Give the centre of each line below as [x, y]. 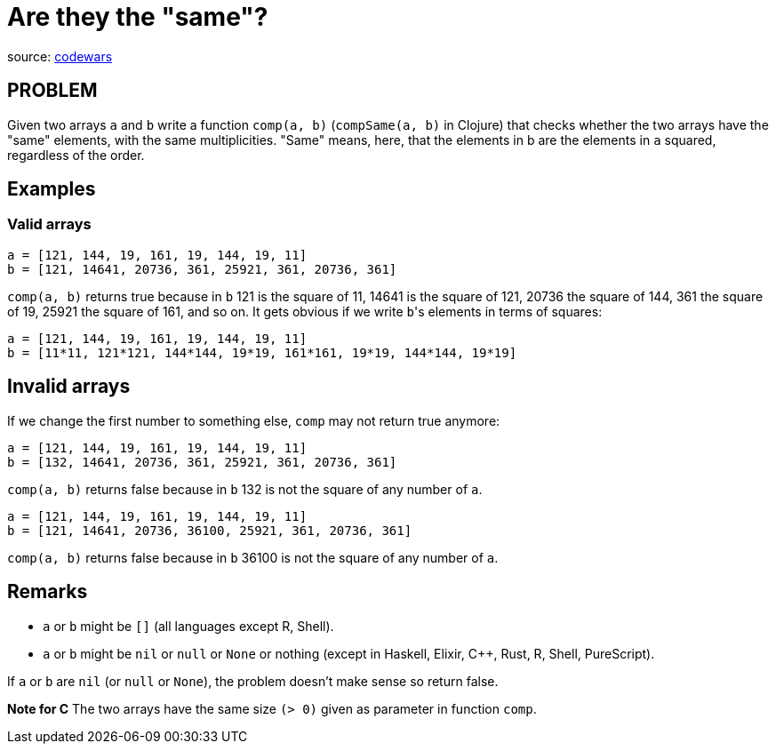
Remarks [48, 592]
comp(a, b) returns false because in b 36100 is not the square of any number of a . [253, 557]
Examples [52, 189]
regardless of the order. [76, 155]
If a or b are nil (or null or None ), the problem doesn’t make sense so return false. [253, 681]
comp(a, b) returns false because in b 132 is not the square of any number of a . [245, 489]
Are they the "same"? [138, 17]
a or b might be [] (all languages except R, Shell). [188, 626]
